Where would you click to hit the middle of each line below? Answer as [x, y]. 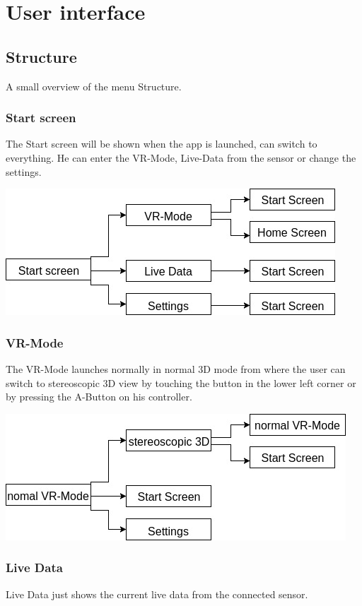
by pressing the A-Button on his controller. [99, 397]
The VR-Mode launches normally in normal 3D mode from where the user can [176, 368]
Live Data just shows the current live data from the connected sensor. [157, 594]
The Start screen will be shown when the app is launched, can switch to [162, 144]
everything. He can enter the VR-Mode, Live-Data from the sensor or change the [181, 157]
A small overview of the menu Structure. [94, 86]
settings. [24, 171]
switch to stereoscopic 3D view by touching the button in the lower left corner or [181, 382]
